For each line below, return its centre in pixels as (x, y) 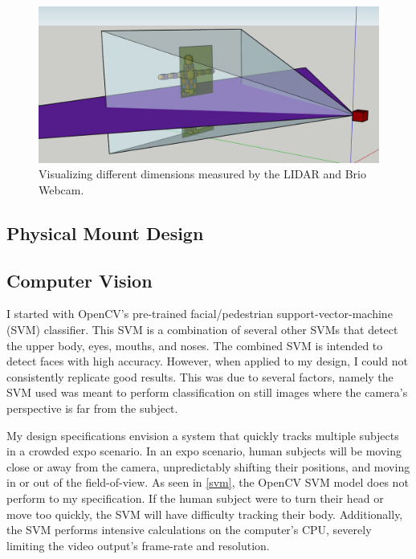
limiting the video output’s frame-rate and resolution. (138, 545)
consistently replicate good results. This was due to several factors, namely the (200, 376)
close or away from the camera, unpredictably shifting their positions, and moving (208, 466)
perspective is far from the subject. (92, 408)
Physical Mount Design (105, 233)
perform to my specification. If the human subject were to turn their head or (195, 498)
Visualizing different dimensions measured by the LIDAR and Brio (202, 174)
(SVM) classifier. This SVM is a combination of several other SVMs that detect (202, 329)
